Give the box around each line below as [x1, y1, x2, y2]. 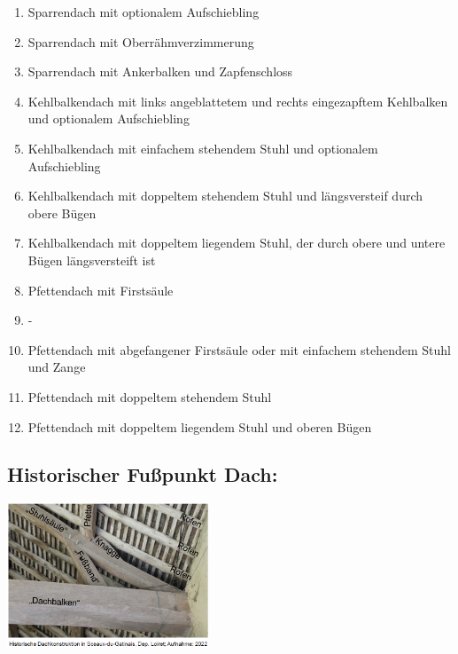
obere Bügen [27, 203, 97, 222]
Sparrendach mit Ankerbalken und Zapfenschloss [27, 62, 293, 81]
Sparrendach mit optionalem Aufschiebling [27, 3, 260, 20]
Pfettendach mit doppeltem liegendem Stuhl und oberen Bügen [27, 417, 372, 436]
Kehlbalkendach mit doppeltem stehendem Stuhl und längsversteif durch [27, 186, 423, 205]
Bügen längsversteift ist [27, 250, 156, 269]
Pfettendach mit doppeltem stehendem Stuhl [27, 387, 272, 406]
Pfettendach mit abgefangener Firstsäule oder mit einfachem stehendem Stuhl [27, 340, 451, 359]
